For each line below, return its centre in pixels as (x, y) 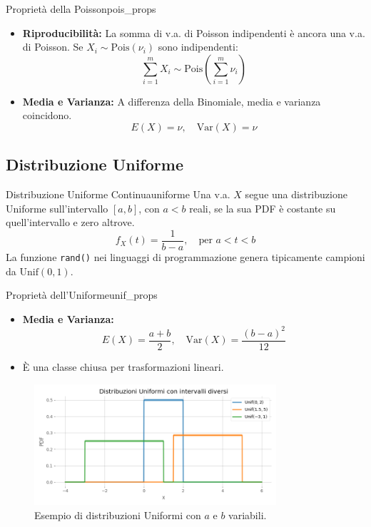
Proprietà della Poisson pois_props (81, 9)
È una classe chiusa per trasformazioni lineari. (123, 367)
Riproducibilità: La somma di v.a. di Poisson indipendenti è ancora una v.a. (194, 32)
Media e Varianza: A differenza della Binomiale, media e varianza (172, 101)
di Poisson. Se (53, 47)
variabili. (248, 515)
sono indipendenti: (198, 47)
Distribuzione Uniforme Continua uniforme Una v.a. (118, 194)
